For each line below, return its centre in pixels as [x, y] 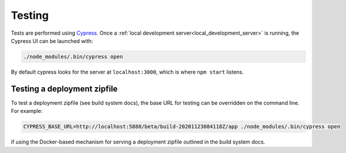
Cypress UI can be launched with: [52, 41]
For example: [27, 111]
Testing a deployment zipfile [64, 89]
